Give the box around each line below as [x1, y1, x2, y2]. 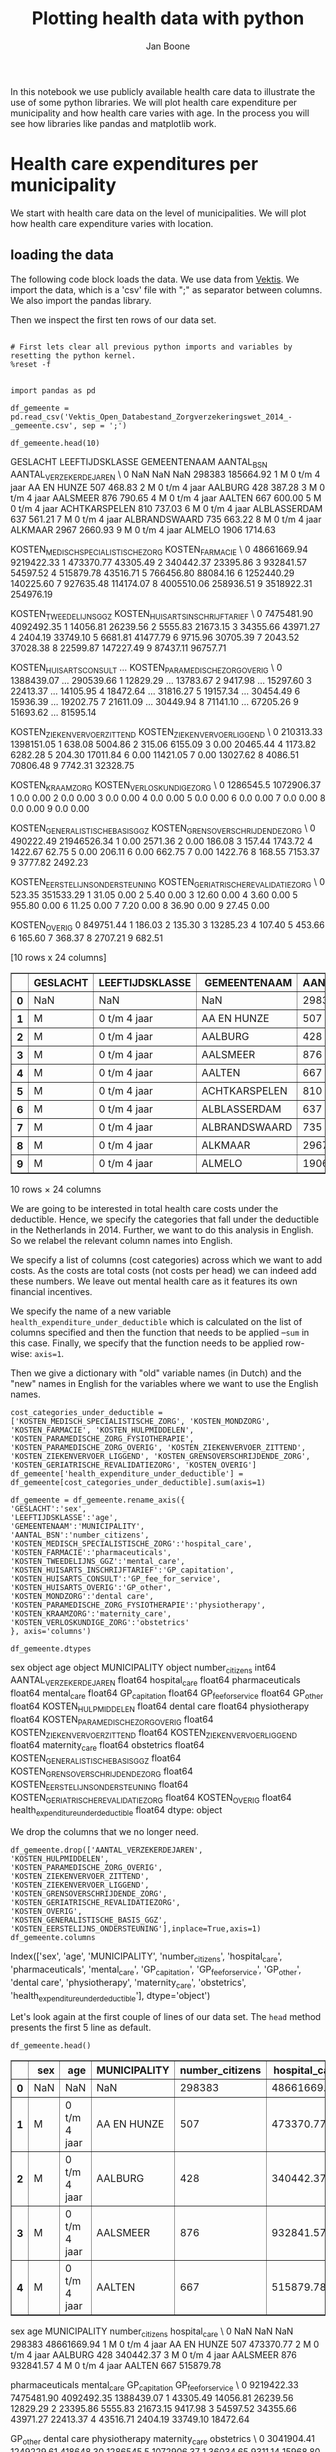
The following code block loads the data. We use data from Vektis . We [10, 273, 300, 285]
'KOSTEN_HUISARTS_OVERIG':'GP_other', [10, 1582, 172, 1592]
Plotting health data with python [31, 7, 305, 30]
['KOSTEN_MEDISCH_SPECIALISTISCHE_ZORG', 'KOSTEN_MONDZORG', [10, 1416, 271, 1426]
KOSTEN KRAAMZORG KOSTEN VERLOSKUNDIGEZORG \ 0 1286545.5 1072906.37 [10, 779, 322, 794]
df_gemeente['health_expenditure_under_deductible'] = [10, 1468, 244, 1479]
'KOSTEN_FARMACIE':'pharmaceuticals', [10, 1547, 172, 1557]
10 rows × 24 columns [10, 1183, 102, 1195]
